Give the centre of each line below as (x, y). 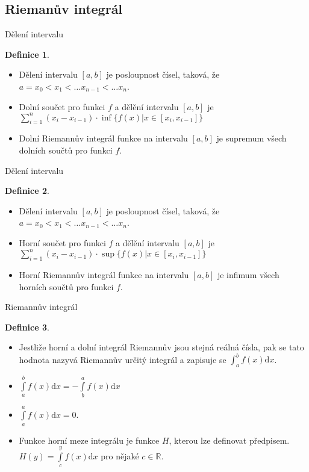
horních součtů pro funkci (66, 286)
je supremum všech (251, 138)
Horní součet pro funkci (62, 243)
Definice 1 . (27, 54)
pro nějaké (120, 455)
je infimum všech (248, 274)
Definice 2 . (27, 191)
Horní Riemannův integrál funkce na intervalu (104, 274)
